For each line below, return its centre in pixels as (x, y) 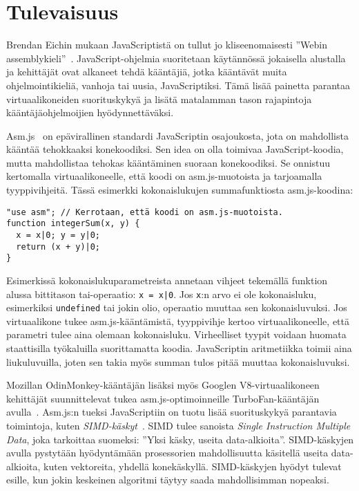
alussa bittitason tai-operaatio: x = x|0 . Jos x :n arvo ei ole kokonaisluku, (162, 294)
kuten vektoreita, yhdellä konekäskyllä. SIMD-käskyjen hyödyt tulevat (193, 466)
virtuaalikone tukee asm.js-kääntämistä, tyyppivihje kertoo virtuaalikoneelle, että (178, 321)
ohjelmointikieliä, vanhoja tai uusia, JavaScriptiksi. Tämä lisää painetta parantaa (178, 85)
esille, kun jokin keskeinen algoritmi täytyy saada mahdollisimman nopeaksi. (168, 480)
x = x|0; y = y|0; (58, 235)
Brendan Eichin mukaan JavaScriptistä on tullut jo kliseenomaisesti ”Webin (167, 45)
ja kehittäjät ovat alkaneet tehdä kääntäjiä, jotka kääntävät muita (147, 72)
